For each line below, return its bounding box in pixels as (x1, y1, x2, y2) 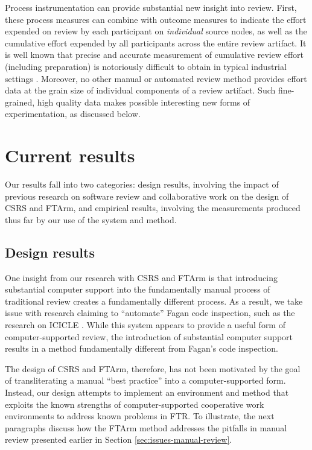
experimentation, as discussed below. (5, 107, 141, 120)
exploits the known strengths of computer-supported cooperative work (5, 398, 264, 410)
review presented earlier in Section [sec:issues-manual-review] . (5, 433, 232, 446)
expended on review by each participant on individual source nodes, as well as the (5, 25, 307, 37)
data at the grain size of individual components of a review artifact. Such (5, 84, 276, 97)
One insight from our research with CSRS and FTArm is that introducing (5, 271, 278, 284)
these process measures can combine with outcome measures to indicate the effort (5, 13, 307, 25)
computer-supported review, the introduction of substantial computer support (5, 330, 293, 343)
